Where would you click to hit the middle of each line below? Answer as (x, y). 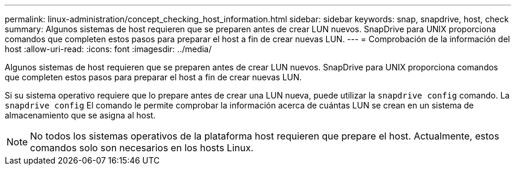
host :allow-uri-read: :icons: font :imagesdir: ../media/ (108, 49)
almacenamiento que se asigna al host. (80, 115)
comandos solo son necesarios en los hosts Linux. (142, 148)
